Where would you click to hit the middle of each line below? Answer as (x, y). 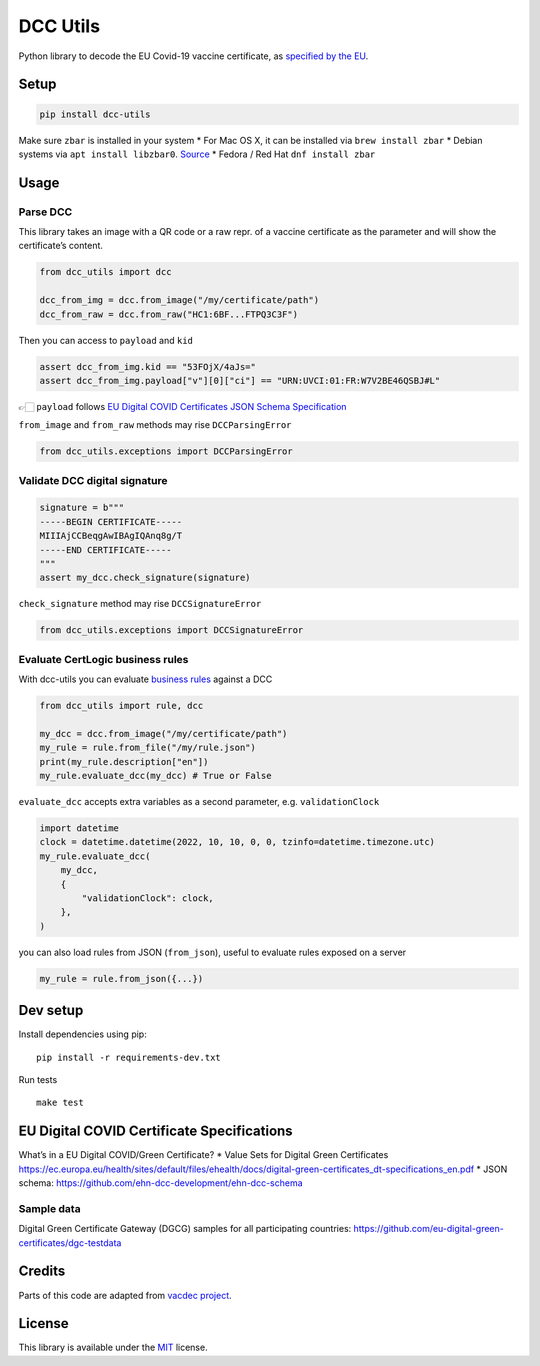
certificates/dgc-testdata (70, 1242)
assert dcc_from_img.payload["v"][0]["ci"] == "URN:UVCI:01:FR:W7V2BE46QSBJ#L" (240, 380)
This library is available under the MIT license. (113, 1347)
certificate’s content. (61, 246)
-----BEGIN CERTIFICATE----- (111, 521)
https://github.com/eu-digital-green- (428, 1229)
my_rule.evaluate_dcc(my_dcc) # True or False (155, 776)
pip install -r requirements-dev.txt (129, 1057)
